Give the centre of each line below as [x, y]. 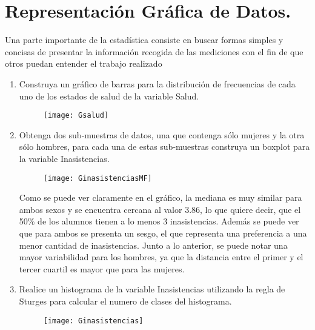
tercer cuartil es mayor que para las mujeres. [102, 268]
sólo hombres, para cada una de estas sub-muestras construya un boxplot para [164, 146]
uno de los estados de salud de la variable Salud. [109, 96]
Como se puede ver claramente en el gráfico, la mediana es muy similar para [161, 197]
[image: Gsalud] [76, 116]
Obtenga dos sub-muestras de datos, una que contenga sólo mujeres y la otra [162, 134]
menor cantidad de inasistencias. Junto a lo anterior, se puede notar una [153, 245]
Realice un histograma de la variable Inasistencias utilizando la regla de [152, 289]
